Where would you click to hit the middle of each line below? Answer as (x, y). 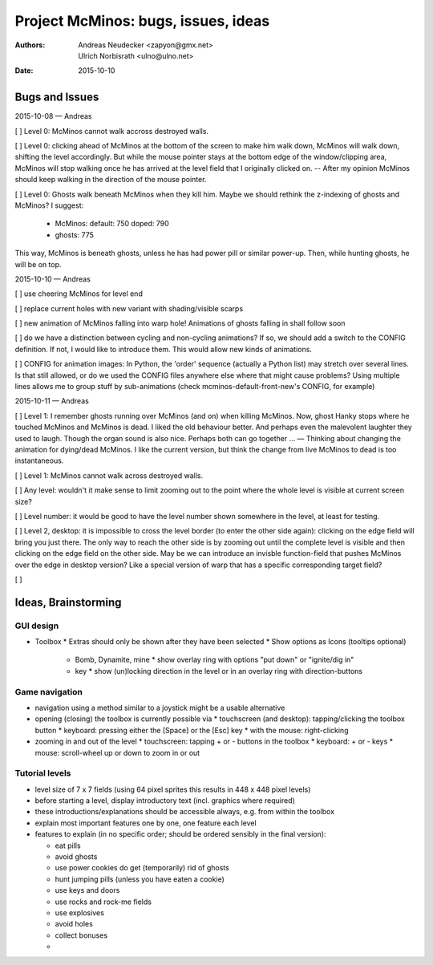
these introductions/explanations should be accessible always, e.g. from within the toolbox (185, 812)
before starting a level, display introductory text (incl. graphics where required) (165, 801)
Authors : (30, 45)
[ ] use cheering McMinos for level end (79, 294)
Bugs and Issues (57, 97)
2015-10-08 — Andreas (53, 116)
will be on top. (38, 264)
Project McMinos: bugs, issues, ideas (142, 21)
